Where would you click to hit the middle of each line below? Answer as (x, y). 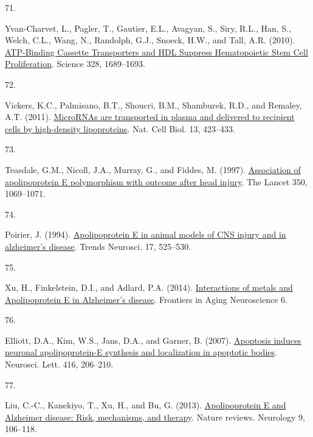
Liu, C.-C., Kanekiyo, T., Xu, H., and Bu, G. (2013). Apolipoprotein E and (146, 405)
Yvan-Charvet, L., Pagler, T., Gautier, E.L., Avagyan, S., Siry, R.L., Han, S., (148, 28)
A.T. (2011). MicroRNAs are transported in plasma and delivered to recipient (150, 117)
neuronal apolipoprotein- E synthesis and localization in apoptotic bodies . (141, 352)
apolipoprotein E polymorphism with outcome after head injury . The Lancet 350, (156, 181)
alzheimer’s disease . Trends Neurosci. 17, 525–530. (98, 246)
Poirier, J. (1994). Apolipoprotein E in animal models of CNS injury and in (146, 234)
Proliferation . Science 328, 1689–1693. (75, 64)
